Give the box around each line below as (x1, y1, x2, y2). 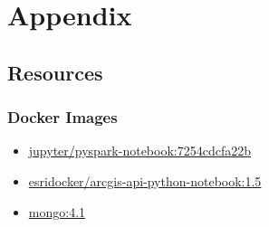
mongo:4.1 (28, 202, 86, 221)
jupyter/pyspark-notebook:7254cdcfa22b (28, 141, 252, 160)
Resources (7, 58, 103, 86)
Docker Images (7, 106, 118, 128)
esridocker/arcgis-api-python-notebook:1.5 (28, 171, 262, 190)
